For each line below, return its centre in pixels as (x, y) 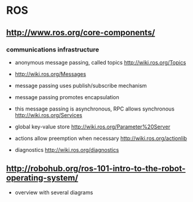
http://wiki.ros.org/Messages (50, 74)
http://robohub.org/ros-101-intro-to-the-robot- (96, 169)
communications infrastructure (53, 50)
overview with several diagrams (54, 192)
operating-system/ (42, 178)
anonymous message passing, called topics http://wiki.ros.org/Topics (100, 62)
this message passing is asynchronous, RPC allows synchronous (95, 109)
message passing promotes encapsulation (67, 97)
